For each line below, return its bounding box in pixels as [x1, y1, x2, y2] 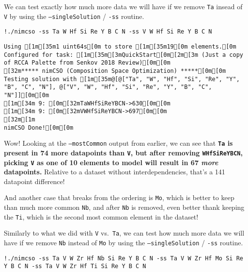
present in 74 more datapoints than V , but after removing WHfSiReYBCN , [4, 147, 243, 157]
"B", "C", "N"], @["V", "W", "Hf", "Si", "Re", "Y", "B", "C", [4, 84, 212, 91]
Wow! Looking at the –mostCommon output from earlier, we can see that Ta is [4, 138, 233, 148]
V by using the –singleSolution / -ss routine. [4, 11, 144, 21]
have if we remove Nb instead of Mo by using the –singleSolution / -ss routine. [4, 237, 243, 247]
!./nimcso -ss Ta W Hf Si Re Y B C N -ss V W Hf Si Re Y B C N [4, 28, 212, 35]
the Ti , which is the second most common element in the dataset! [4, 211, 199, 221]
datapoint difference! [4, 176, 65, 186]
